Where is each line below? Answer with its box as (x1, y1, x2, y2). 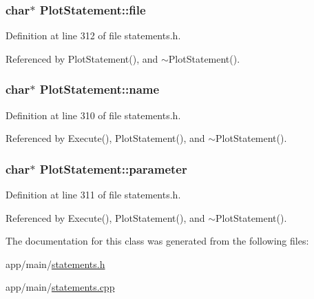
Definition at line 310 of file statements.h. (6, 107, 181, 122)
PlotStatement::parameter (39, 160, 187, 177)
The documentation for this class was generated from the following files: (6, 234, 309, 248)
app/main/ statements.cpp (6, 280, 115, 294)
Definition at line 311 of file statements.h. (6, 187, 181, 202)
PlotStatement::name (39, 81, 160, 98)
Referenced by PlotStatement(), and (6, 51, 158, 65)
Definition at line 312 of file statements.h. (6, 28, 181, 43)
